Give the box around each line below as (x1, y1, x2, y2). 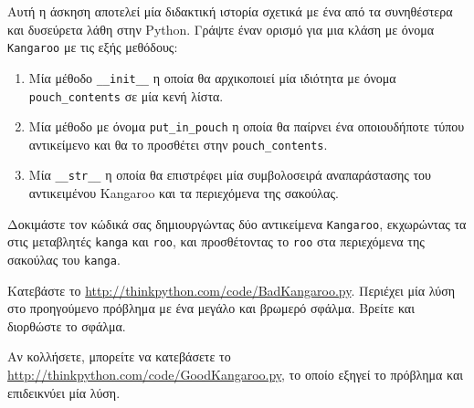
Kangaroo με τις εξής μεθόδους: (7, 37, 178, 57)
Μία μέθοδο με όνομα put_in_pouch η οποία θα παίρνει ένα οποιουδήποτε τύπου (28, 117, 465, 136)
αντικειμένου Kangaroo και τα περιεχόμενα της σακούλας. (28, 183, 339, 203)
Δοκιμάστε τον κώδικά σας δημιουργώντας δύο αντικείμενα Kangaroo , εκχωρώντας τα (7, 214, 467, 233)
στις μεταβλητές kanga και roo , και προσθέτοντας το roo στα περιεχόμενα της (7, 232, 425, 251)
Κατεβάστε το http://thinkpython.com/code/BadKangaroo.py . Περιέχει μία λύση (7, 280, 456, 299)
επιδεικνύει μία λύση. (7, 382, 121, 402)
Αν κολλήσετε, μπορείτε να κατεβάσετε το (7, 347, 231, 366)
